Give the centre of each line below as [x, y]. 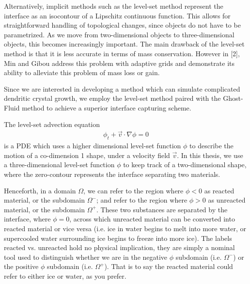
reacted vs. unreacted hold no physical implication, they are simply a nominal [119, 247]
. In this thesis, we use [210, 155]
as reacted [219, 190]
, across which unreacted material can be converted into [152, 219]
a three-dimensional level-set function [59, 165]
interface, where [27, 219]
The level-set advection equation [52, 124]
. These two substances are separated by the [162, 209]
